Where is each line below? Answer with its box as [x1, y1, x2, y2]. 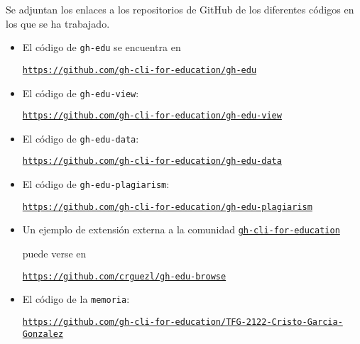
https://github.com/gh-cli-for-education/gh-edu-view [22, 111, 282, 121]
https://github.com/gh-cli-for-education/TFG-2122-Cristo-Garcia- [22, 317, 343, 327]
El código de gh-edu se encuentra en [22, 40, 181, 55]
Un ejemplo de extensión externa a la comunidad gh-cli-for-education [22, 222, 340, 237]
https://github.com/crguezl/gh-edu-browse [22, 271, 227, 282]
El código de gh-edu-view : [22, 85, 139, 100]
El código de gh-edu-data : [22, 131, 139, 145]
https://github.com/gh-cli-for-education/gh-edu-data [22, 156, 282, 167]
